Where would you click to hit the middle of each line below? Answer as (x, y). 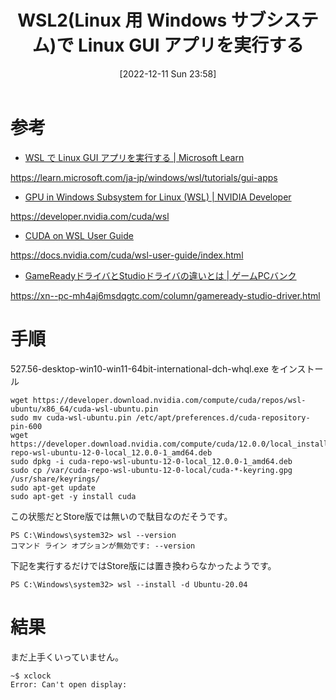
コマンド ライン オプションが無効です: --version (103, 546)
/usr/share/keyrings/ (55, 479)
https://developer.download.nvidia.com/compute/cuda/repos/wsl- (169, 400)
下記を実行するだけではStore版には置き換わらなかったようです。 (143, 565)
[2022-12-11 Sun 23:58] (168, 73)
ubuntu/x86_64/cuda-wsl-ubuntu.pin (84, 409)
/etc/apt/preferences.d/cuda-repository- (223, 417)
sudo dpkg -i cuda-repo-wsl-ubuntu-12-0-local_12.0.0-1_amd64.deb (151, 461)
